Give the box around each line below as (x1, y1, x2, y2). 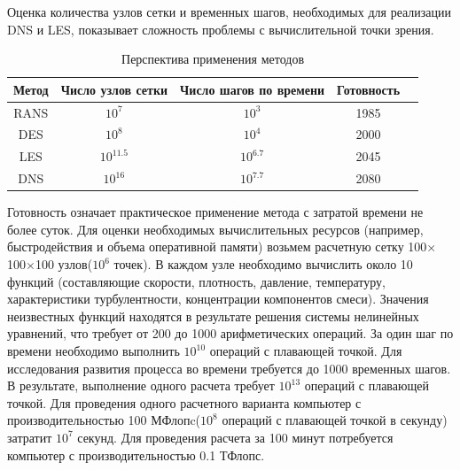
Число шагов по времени (180, 80, 325, 98)
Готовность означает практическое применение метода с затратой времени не (7, 203, 424, 221)
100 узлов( (35, 255, 93, 274)
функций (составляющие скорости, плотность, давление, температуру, (7, 272, 386, 290)
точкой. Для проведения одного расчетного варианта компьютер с (7, 393, 362, 412)
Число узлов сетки (60, 80, 168, 98)
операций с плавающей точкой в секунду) (222, 411, 448, 429)
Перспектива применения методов (121, 50, 305, 68)
